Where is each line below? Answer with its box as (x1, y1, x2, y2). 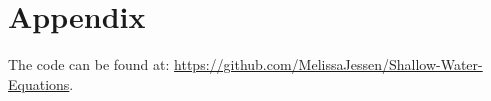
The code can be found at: (8, 54, 170, 75)
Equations (8, 73, 70, 94)
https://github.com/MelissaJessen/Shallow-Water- (174, 54, 483, 75)
